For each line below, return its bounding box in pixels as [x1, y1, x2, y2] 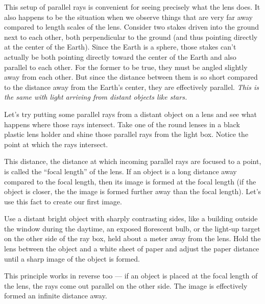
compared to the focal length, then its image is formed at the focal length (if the [4, 176, 256, 186]
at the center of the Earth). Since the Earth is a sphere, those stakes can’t [4, 41, 236, 52]
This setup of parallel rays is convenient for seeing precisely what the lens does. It [4, 2, 260, 12]
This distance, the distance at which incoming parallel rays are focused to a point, [4, 156, 261, 167]
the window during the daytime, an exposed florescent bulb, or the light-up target [4, 223, 260, 233]
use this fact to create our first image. [4, 196, 122, 206]
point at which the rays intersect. [4, 138, 108, 149]
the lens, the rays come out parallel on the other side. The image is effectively [4, 280, 248, 291]
